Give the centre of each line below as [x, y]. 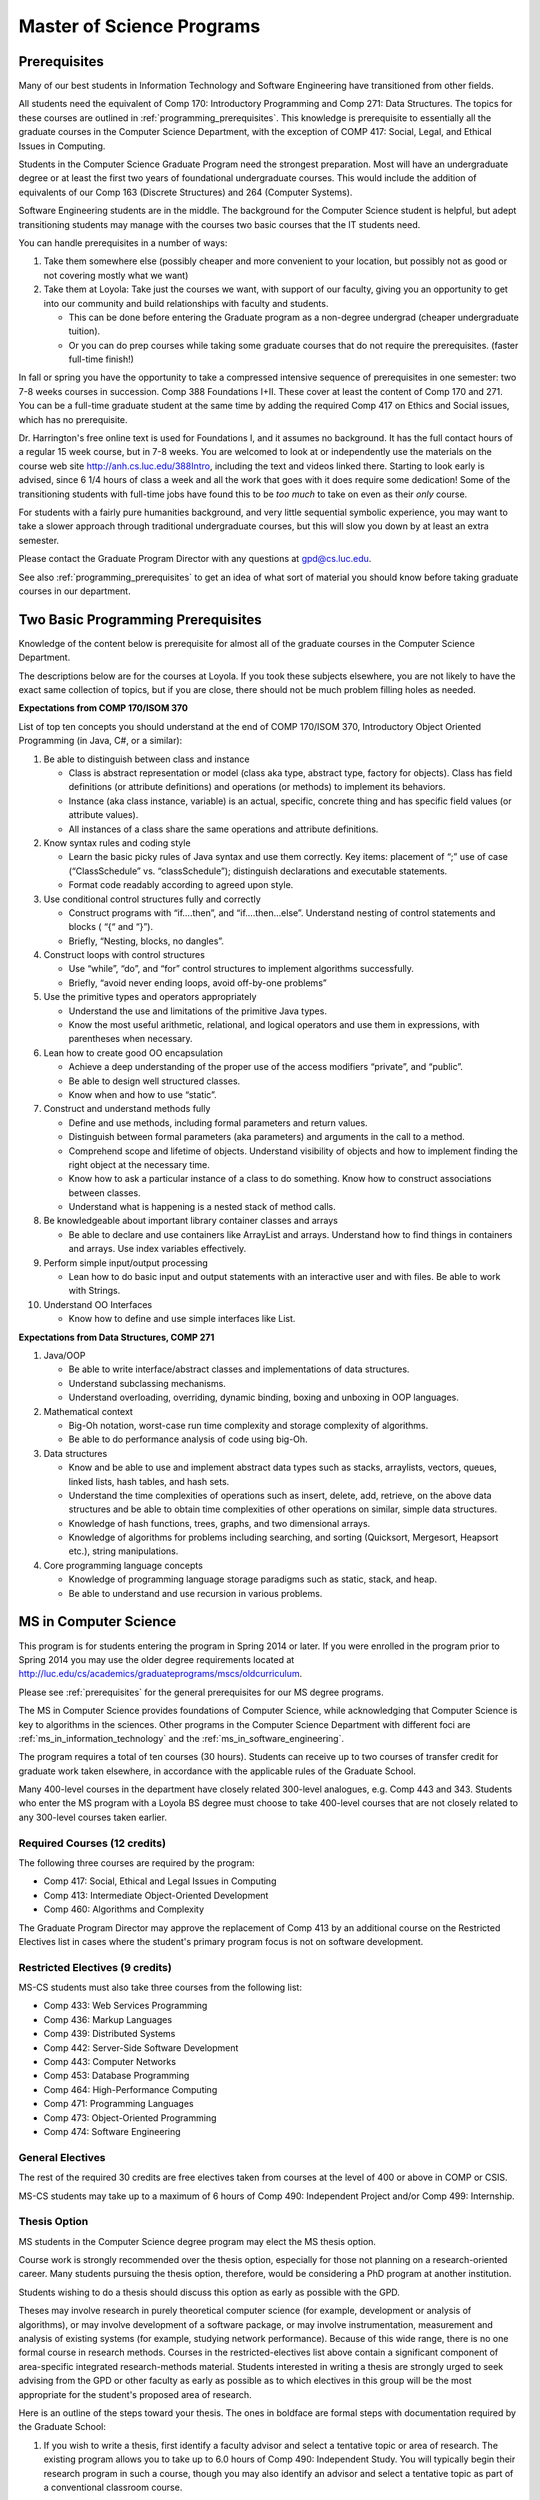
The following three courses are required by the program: [136, 1862]
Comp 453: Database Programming [116, 2076]
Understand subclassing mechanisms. [147, 1383]
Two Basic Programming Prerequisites [140, 619]
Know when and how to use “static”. [142, 1094]
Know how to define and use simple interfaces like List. [182, 1319]
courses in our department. [74, 591]
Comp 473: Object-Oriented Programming [130, 2117]
